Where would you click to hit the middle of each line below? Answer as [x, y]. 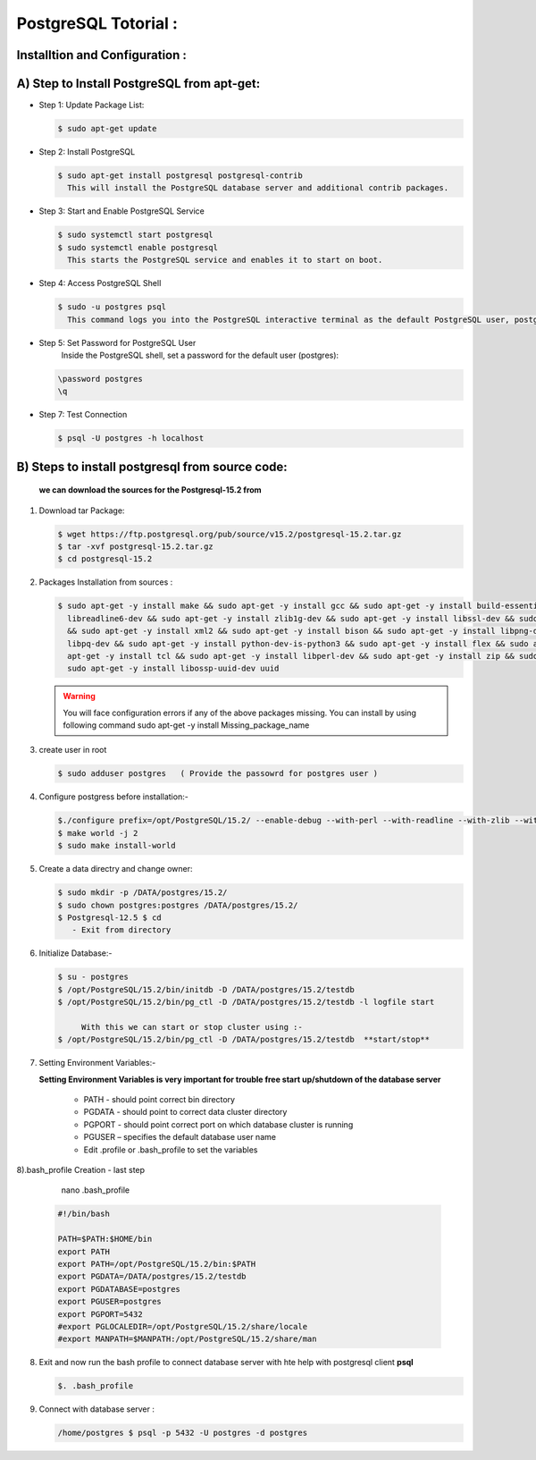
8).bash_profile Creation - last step [81, 1170]
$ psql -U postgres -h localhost [131, 439]
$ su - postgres [93, 977]
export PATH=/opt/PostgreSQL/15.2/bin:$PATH [157, 1264]
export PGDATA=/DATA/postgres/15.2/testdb [152, 1277]
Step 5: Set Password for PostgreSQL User [117, 342]
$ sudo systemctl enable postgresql [138, 247]
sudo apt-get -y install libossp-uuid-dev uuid [173, 669]
